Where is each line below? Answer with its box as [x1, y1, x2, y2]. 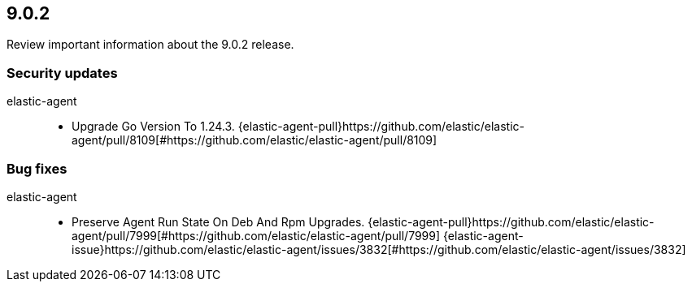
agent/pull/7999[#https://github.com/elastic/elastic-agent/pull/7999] [72, 228, 441, 243]
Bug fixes [7, 160, 67, 177]
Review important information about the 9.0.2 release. [7, 37, 294, 52]
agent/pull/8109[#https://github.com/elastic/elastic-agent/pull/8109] [72, 133, 437, 148]
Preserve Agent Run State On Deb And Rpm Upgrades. [72, 214, 365, 229]
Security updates [7, 64, 118, 81]
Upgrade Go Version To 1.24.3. [72, 119, 235, 134]
